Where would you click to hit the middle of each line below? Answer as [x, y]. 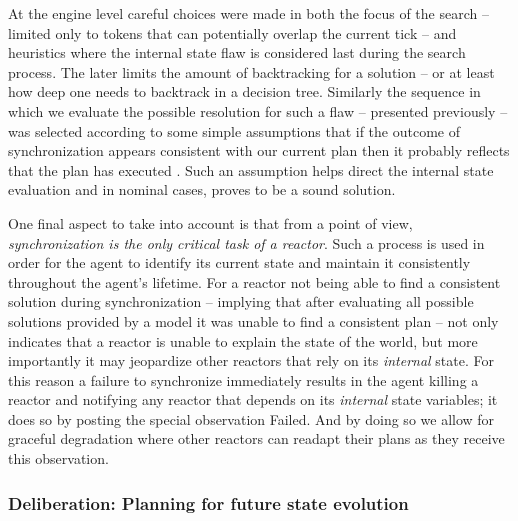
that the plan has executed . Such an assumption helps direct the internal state [251, 169]
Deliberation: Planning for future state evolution [208, 502]
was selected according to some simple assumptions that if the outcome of [234, 130]
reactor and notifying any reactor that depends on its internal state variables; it [253, 399]
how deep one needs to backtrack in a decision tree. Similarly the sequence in [244, 91]
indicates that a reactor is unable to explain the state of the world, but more [243, 340]
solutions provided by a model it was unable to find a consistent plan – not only [253, 320]
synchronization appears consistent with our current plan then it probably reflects [259, 150]
